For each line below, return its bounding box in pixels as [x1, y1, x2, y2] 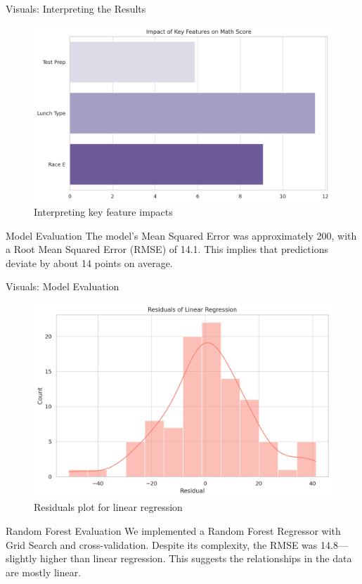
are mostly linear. [6, 564, 82, 579]
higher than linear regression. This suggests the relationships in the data [40, 551, 352, 566]
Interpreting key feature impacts [34, 205, 173, 219]
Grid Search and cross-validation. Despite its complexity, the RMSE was [6, 537, 318, 552]
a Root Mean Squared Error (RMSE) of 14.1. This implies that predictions [6, 242, 328, 257]
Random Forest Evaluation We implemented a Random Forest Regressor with [6, 524, 341, 538]
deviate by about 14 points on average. [6, 255, 173, 270]
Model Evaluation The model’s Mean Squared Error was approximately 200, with [6, 228, 357, 242]
